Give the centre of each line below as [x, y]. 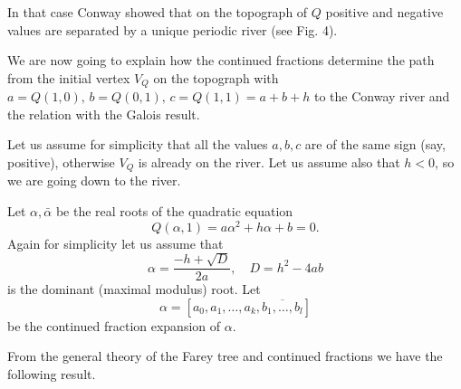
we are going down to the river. [94, 180]
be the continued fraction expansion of [114, 325]
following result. [52, 373]
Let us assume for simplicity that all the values [138, 144]
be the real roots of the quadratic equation [174, 211]
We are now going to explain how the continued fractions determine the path [221, 60]
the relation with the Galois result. [104, 114]
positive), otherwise [61, 162]
